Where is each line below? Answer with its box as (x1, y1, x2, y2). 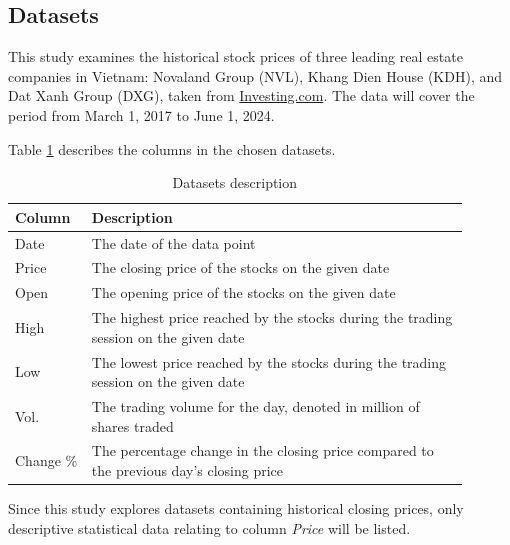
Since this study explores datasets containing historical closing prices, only (8, 498, 464, 519)
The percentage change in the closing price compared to (91, 440, 434, 461)
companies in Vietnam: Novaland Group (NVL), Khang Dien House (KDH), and (8, 65, 503, 86)
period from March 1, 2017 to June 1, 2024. (8, 104, 275, 125)
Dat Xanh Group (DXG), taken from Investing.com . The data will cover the (8, 85, 475, 106)
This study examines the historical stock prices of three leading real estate (8, 46, 463, 67)
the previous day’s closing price (91, 460, 284, 481)
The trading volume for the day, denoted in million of (91, 396, 420, 417)
